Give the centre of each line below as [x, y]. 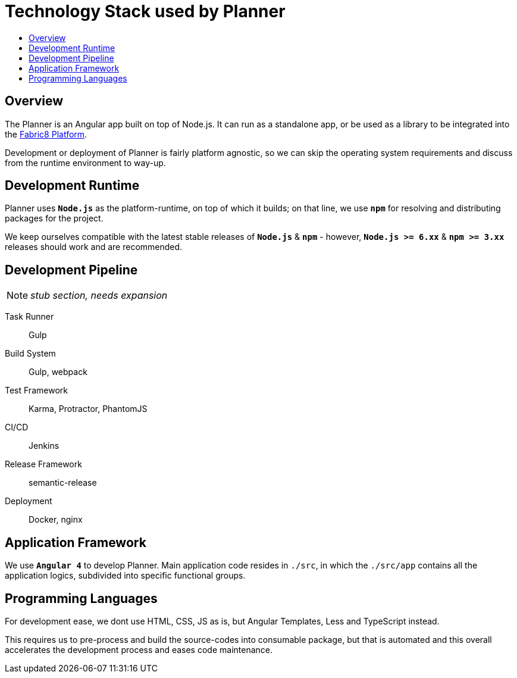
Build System [30, 354]
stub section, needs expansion [99, 296]
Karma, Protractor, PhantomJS [88, 409]
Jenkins [44, 446]
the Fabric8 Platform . [46, 134]
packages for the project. [54, 218]
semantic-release [63, 483]
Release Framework [43, 464]
